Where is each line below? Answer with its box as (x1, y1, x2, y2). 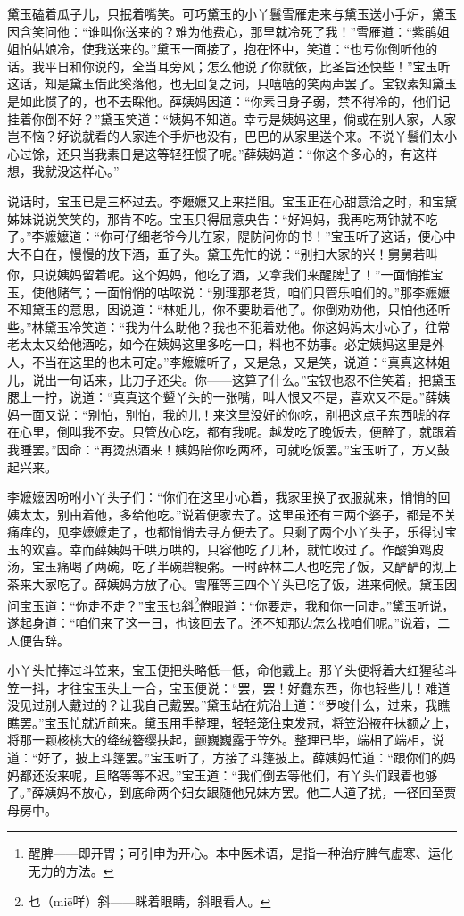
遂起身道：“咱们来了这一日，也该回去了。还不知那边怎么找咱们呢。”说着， (7, 612, 438, 631)
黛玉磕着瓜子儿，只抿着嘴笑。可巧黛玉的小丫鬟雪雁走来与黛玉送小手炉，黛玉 (7, 4, 457, 22)
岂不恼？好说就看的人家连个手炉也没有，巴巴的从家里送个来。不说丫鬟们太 (7, 127, 444, 146)
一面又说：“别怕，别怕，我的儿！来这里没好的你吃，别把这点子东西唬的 (19, 404, 438, 423)
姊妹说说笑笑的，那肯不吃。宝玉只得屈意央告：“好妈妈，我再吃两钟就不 (7, 209, 426, 228)
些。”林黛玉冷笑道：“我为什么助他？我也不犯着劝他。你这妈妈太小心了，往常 (7, 317, 451, 336)
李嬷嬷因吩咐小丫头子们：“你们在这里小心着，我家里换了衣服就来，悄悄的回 (7, 487, 451, 506)
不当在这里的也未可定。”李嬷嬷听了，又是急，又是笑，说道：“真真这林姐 (31, 352, 451, 371)
